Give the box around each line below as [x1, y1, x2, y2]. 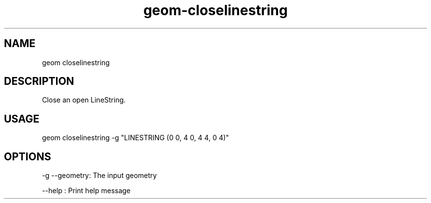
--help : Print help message [42, 186, 131, 195]
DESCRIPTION [4, 75, 74, 88]
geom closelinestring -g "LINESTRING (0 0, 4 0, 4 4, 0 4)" [42, 133, 229, 142]
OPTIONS [4, 150, 51, 163]
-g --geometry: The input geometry [42, 171, 157, 180]
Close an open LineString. [42, 96, 126, 104]
